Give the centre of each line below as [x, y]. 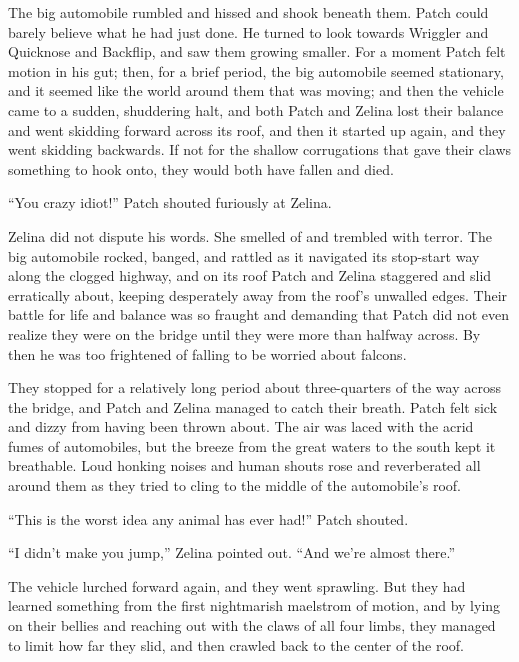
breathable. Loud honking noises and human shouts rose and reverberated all [244, 465]
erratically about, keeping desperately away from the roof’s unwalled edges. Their [258, 294]
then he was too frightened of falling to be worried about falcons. [207, 353]
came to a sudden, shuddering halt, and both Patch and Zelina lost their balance [256, 109]
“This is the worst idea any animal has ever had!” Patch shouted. [208, 518]
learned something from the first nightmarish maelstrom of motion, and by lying [254, 605]
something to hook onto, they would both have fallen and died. [201, 168]
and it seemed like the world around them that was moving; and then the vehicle [256, 90]
